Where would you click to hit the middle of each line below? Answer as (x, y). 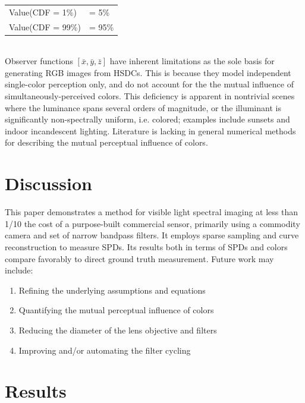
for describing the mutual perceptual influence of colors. (106, 142)
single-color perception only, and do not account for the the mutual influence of (149, 84)
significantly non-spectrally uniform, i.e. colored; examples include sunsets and (147, 119)
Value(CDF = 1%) (43, 12)
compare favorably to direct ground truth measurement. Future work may (139, 258)
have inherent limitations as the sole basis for (192, 61)
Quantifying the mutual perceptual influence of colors (116, 310)
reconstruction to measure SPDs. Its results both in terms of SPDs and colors (146, 246)
